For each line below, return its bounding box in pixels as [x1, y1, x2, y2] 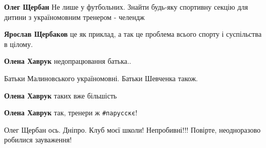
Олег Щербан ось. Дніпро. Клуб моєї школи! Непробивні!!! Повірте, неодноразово [4, 124, 261, 135]
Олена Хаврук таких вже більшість [4, 90, 117, 101]
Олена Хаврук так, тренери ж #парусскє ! [4, 107, 138, 118]
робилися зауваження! [4, 134, 72, 145]
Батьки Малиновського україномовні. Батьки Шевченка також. [4, 72, 198, 83]
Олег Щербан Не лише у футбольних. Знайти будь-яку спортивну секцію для [4, 2, 248, 12]
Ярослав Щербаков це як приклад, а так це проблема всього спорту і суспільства [4, 29, 262, 39]
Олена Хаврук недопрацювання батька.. [4, 56, 131, 66]
